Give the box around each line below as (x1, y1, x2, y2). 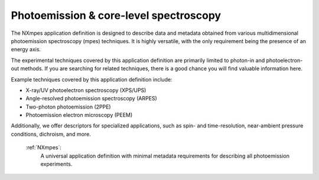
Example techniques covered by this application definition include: (11, 76, 172, 83)
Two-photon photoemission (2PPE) (25, 103, 112, 110)
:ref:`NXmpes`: (25, 144, 62, 151)
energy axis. (11, 46, 41, 53)
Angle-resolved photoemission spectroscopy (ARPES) (25, 95, 158, 102)
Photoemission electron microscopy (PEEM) (25, 112, 133, 119)
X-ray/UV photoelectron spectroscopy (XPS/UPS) (25, 86, 147, 94)
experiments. (40, 161, 73, 168)
